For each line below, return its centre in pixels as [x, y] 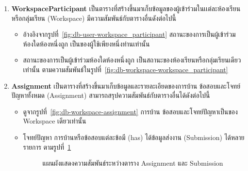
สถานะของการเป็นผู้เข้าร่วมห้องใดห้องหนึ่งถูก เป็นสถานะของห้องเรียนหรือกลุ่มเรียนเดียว [132, 60]
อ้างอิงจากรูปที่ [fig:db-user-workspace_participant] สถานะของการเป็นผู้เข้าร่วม [129, 34]
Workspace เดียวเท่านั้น [55, 121]
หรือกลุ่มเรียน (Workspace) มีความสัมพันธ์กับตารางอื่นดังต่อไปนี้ [94, 18]
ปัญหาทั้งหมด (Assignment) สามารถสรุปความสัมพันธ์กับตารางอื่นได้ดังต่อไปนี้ [111, 95]
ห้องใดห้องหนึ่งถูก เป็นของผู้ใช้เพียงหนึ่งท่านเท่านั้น [86, 43]
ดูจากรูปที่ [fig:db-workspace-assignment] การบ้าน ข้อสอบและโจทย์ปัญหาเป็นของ [130, 111]
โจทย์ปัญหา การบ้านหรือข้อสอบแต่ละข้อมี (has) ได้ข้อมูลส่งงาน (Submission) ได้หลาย [134, 137]
